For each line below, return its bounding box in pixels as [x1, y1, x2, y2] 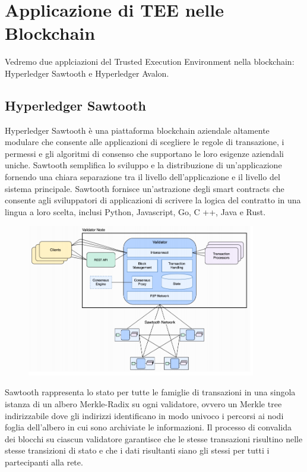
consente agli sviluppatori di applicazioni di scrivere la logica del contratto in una [5, 194, 301, 206]
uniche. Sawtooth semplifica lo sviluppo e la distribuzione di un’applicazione [5, 159, 282, 171]
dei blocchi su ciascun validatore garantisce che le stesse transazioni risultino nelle [5, 432, 303, 445]
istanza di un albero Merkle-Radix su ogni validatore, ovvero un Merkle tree [5, 398, 282, 410]
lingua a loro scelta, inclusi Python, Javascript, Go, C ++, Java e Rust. [5, 205, 266, 218]
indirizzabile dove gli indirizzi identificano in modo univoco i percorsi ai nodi [5, 409, 284, 421]
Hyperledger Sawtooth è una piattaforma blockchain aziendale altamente [5, 124, 270, 136]
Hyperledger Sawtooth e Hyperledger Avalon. [5, 67, 169, 79]
